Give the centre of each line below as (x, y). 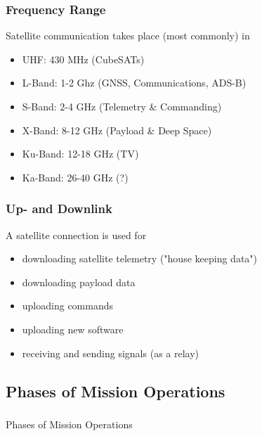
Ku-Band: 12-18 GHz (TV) (80, 154)
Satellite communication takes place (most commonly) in (128, 36)
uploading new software (73, 329)
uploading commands (68, 306)
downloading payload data (79, 282)
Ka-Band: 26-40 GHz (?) (75, 177)
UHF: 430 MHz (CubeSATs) (83, 59)
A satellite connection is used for (76, 235)
